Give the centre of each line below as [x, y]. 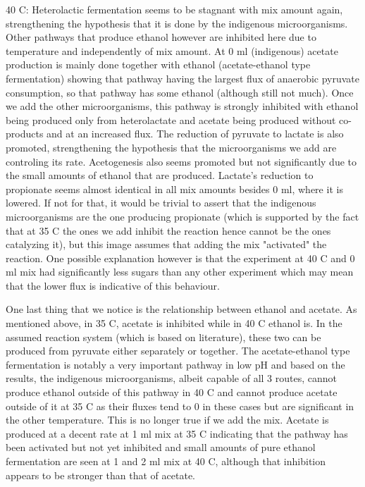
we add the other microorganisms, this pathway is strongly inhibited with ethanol [182, 106]
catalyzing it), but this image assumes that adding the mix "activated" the [166, 244]
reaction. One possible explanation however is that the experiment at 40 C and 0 [180, 258]
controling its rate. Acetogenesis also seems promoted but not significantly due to [181, 161]
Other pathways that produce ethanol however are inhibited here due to [161, 37]
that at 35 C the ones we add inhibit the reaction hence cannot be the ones [168, 230]
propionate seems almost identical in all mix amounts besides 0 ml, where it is [174, 189]
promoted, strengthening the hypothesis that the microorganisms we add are [171, 147]
